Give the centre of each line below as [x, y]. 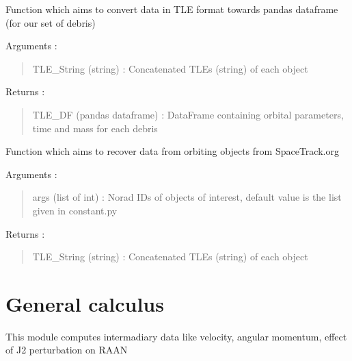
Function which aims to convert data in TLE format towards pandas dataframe [172, 9]
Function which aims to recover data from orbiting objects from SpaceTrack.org [172, 151]
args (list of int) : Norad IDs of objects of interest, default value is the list [187, 197]
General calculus [85, 303]
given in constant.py [75, 210]
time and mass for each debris [95, 128]
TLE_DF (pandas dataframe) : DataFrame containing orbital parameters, [188, 114]
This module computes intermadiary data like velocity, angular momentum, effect [176, 336]
